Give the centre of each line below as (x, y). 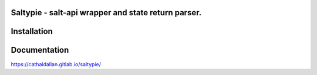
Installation (32, 31)
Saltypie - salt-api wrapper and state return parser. (106, 13)
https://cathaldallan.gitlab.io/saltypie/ (56, 64)
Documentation (40, 50)
